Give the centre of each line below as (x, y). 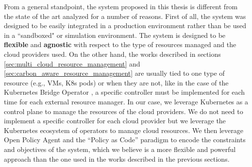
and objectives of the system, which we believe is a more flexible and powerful (120, 149)
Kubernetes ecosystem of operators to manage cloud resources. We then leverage (124, 130)
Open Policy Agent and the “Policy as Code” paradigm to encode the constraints (125, 140)
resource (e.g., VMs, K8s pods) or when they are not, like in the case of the (116, 82)
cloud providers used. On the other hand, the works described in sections (112, 54)
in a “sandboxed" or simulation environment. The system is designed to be (115, 35)
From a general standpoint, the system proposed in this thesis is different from (121, 6)
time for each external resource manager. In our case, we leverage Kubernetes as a (126, 101)
